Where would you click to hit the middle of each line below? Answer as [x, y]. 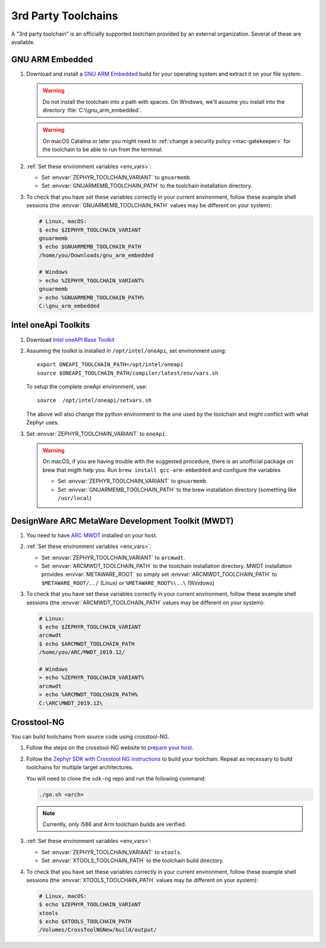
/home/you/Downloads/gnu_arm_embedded [96, 255]
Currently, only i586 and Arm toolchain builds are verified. [114, 824]
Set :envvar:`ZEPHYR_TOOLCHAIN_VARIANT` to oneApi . [97, 434]
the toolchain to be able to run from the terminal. [103, 150]
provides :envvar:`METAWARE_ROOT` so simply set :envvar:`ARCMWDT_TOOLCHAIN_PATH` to [159, 575]
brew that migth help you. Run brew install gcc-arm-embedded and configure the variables [161, 470]
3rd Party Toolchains [65, 16]
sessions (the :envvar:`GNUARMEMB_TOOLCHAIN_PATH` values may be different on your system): [149, 205]
